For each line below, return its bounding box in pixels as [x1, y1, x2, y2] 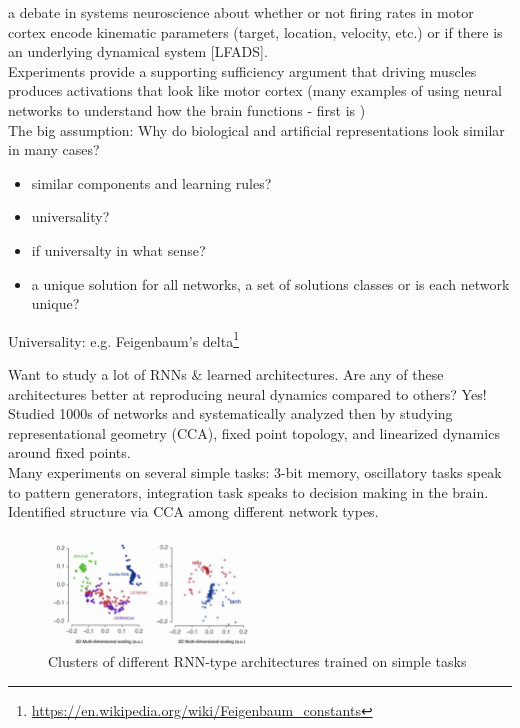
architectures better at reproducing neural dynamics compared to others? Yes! [8, 383, 487, 404]
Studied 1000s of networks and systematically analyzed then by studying [8, 403, 453, 424]
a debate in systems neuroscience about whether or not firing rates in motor [8, 2, 474, 22]
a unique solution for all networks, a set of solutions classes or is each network [31, 273, 510, 294]
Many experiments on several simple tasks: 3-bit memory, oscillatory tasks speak [8, 461, 502, 482]
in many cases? [8, 139, 100, 160]
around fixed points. [8, 442, 131, 463]
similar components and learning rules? [31, 172, 272, 193]
